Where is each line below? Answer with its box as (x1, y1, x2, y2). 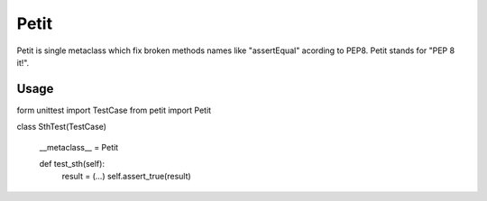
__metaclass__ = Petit (39, 142, 119, 152)
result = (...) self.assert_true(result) (61, 171, 191, 182)
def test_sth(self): (39, 159, 106, 169)
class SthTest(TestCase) (16, 122, 107, 132)
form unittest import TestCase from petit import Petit (16, 105, 212, 115)
